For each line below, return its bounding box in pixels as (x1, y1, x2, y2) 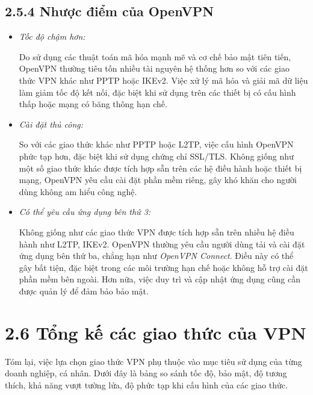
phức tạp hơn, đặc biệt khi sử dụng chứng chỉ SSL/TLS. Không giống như (19, 149, 294, 162)
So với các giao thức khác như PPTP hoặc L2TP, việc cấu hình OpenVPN (19, 138, 294, 151)
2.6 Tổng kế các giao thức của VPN (5, 320, 306, 344)
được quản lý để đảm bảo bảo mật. (19, 284, 149, 297)
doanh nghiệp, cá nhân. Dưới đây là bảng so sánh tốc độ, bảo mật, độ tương (5, 367, 287, 379)
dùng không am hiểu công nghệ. (19, 185, 137, 197)
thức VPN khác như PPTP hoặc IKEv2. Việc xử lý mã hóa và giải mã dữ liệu (19, 73, 308, 86)
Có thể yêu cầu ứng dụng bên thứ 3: (19, 205, 151, 218)
